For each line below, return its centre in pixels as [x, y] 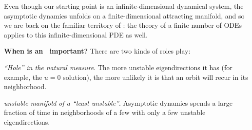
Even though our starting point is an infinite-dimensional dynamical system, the [124, 6]
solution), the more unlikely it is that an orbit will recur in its [155, 77]
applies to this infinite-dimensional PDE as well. [76, 34]
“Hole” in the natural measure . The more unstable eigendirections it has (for [118, 67]
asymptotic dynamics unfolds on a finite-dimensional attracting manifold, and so [124, 15]
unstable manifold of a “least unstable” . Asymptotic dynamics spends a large [118, 102]
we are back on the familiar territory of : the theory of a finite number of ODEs [123, 25]
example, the [23, 77]
